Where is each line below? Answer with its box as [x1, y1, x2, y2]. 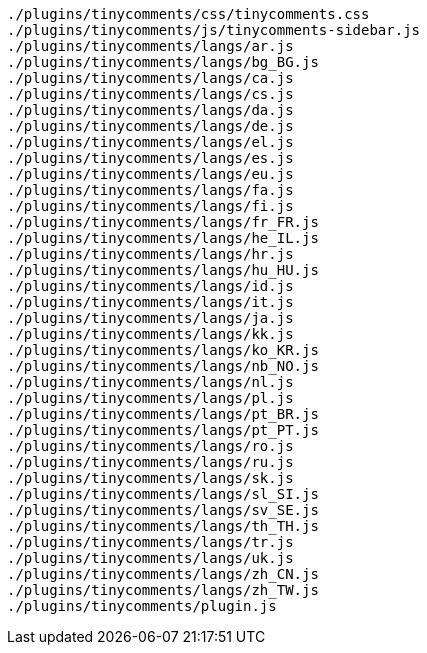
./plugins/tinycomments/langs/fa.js [7, 182, 294, 198]
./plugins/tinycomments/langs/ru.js [7, 454, 294, 470]
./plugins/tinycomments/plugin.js [7, 598, 277, 614]
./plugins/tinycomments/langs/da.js [7, 102, 294, 118]
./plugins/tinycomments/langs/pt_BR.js [7, 406, 319, 422]
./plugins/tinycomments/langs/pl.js [7, 390, 294, 406]
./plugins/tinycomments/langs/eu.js [7, 166, 294, 182]
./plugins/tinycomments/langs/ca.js [7, 70, 294, 86]
